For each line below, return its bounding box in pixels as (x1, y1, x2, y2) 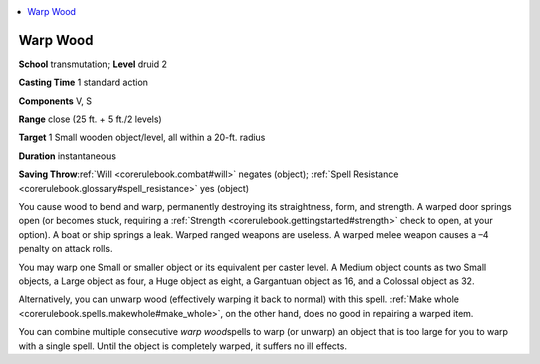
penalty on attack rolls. (18, 243, 113, 255)
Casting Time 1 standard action (18, 76, 149, 89)
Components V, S (18, 95, 92, 107)
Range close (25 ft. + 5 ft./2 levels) (18, 113, 162, 125)
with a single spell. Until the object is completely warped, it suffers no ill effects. (18, 340, 347, 352)
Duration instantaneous (18, 150, 117, 162)
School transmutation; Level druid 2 (18, 58, 168, 70)
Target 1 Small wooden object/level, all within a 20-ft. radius (18, 131, 266, 144)
